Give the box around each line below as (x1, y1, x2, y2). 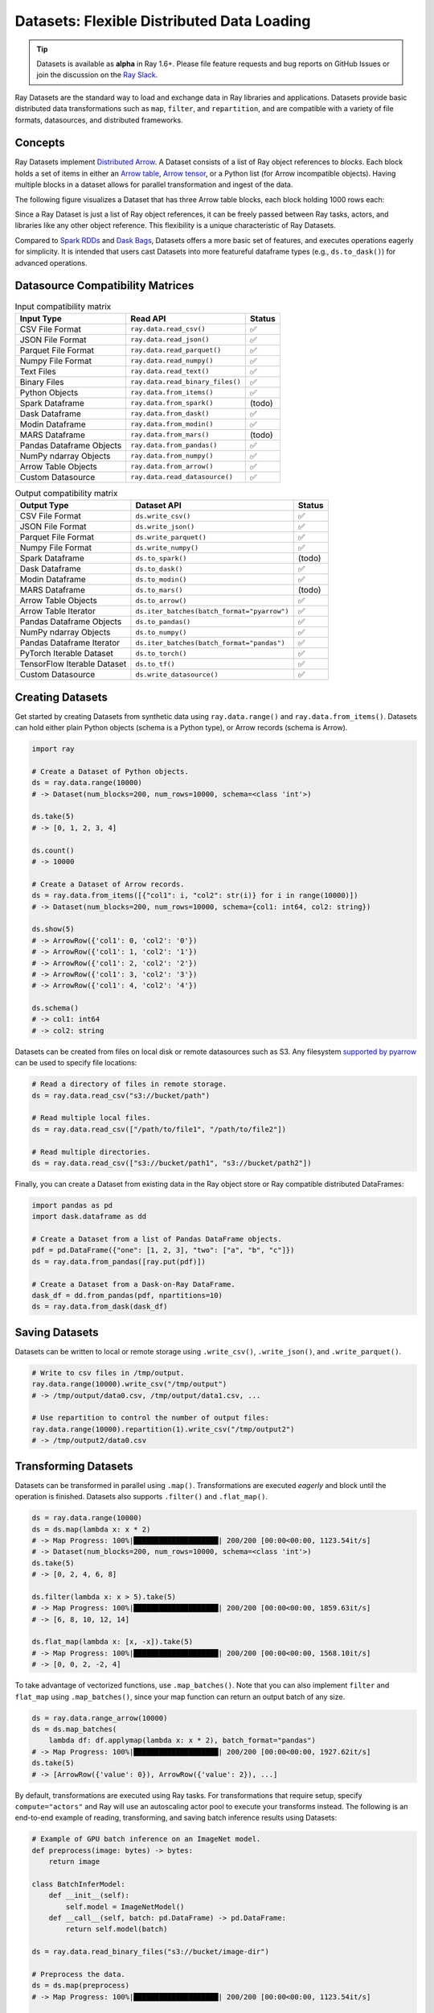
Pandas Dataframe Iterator (19, 637, 121, 648)
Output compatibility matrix (14, 488, 118, 498)
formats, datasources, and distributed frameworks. (14, 115, 184, 125)
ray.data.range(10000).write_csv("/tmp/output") (31, 1379, 227, 1389)
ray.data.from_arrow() (130, 462, 214, 471)
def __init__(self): (48, 1891, 130, 1900)
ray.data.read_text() (130, 367, 210, 376)
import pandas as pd (31, 1201, 113, 1209)
